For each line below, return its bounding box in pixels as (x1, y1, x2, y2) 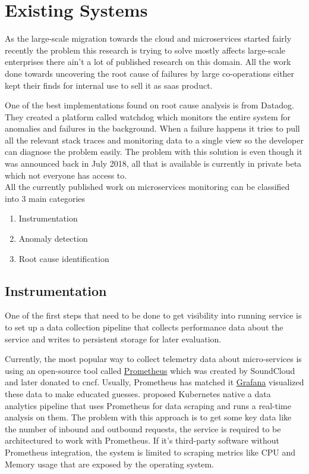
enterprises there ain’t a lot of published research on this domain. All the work (5, 55, 291, 68)
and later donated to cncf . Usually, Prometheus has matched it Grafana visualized (5, 376, 304, 388)
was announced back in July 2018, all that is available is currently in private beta (5, 157, 302, 170)
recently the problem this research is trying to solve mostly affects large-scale (5, 43, 286, 56)
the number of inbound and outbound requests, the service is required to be (5, 422, 281, 435)
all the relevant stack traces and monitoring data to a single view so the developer (5, 133, 304, 146)
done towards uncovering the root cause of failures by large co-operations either (5, 67, 295, 79)
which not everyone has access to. (5, 169, 127, 181)
